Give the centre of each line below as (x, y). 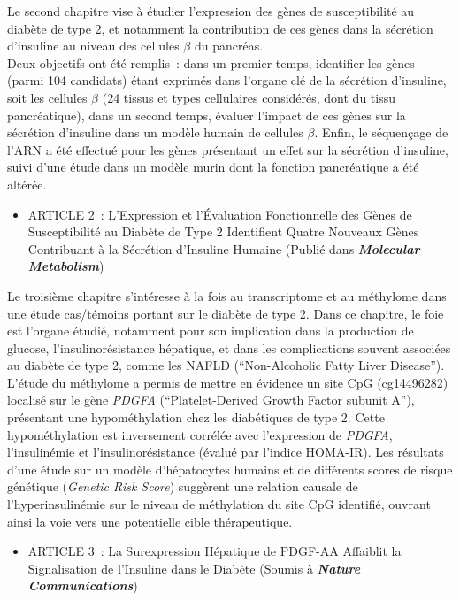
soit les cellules (47, 97)
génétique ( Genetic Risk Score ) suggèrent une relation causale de (183, 486)
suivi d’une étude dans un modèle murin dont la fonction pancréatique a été (213, 167)
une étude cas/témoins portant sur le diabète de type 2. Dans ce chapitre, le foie (226, 313)
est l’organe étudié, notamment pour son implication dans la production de (211, 331)
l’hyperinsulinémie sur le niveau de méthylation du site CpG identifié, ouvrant (219, 504)
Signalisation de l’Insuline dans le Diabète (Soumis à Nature (194, 568)
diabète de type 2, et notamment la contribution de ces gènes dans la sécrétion (220, 28)
